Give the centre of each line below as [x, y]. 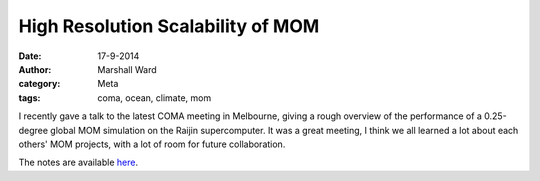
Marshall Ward [127, 69]
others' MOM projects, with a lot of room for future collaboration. [152, 144]
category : [39, 84]
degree [33, 130]
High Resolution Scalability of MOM [169, 26]
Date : [30, 56]
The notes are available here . [78, 162]
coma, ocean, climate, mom [154, 97]
